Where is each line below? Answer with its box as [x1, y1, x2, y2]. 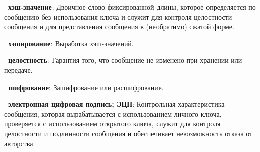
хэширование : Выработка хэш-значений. [8, 38, 134, 48]
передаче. [4, 64, 33, 75]
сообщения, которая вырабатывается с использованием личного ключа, [4, 108, 222, 119]
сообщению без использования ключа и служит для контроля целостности [4, 11, 232, 22]
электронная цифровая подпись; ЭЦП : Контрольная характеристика [8, 99, 225, 109]
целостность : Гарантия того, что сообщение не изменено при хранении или [8, 55, 242, 65]
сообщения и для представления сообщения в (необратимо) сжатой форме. [4, 21, 234, 32]
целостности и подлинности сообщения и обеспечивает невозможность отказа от [4, 128, 253, 138]
